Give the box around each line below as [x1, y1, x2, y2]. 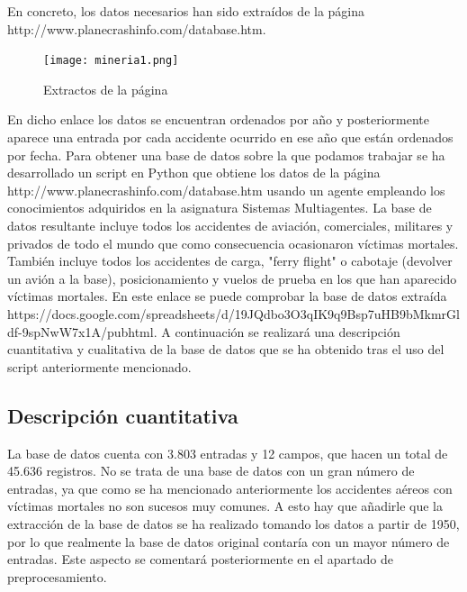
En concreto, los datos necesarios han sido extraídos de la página [7, 2, 365, 20]
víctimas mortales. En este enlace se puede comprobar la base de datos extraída [7, 287, 447, 305]
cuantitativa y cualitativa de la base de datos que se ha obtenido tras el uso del [7, 340, 445, 359]
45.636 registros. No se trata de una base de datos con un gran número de [7, 461, 415, 480]
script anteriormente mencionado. [7, 357, 192, 376]
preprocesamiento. [7, 567, 107, 586]
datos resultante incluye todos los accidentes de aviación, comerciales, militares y [7, 216, 454, 234]
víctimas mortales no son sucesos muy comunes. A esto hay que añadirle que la [7, 496, 444, 515]
